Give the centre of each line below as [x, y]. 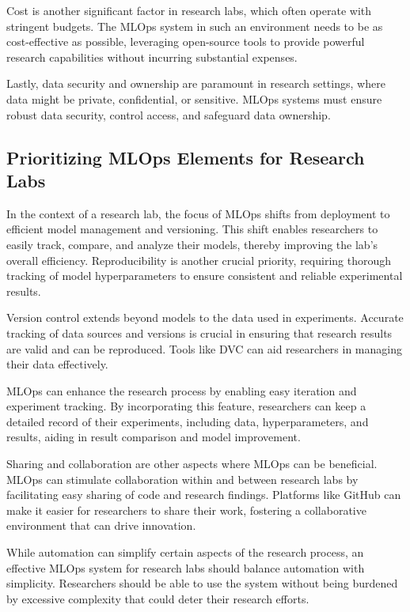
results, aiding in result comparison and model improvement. [154, 437]
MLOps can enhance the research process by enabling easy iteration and [182, 390]
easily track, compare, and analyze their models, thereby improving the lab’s [192, 244]
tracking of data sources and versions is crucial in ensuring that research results [199, 332]
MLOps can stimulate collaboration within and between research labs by [182, 479]
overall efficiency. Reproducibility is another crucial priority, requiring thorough [199, 260]
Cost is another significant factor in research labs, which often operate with [189, 10]
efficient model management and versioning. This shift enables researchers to [192, 229]
